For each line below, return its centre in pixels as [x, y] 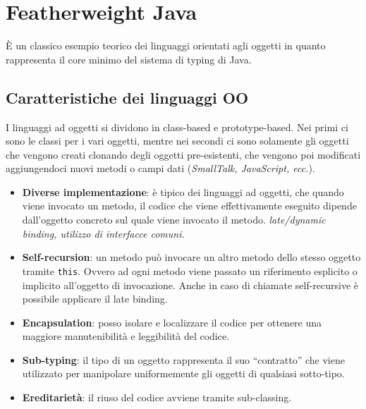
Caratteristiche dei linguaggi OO [127, 97]
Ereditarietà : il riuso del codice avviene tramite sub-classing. [157, 397]
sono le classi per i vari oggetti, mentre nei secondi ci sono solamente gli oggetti [177, 141]
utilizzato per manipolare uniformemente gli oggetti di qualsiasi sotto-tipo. [183, 373]
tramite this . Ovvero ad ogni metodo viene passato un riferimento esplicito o [190, 270]
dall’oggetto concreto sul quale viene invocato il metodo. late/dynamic [174, 220]
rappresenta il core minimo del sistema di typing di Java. [129, 59]
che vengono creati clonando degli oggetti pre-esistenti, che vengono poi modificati [183, 154]
